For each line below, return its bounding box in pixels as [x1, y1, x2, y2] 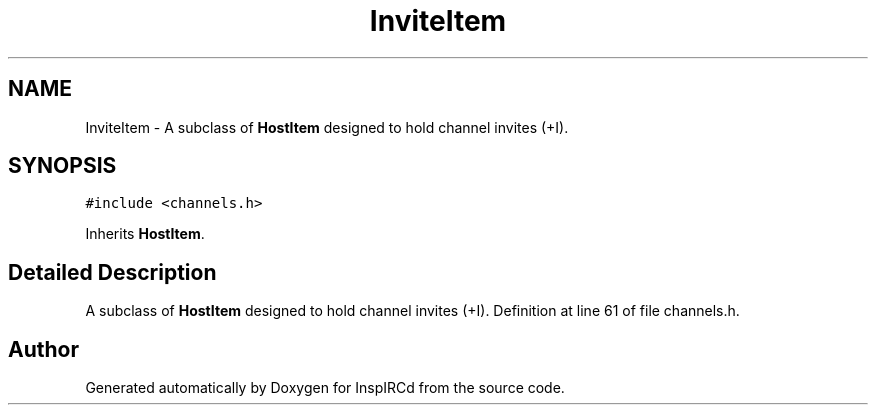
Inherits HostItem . [85, 225, 205, 243]
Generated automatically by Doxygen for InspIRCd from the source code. [85, 379, 565, 397]
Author [8, 336, 79, 362]
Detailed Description [8, 259, 217, 285]
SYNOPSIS [8, 153, 117, 179]
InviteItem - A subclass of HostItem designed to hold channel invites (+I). [85, 118, 569, 136]
